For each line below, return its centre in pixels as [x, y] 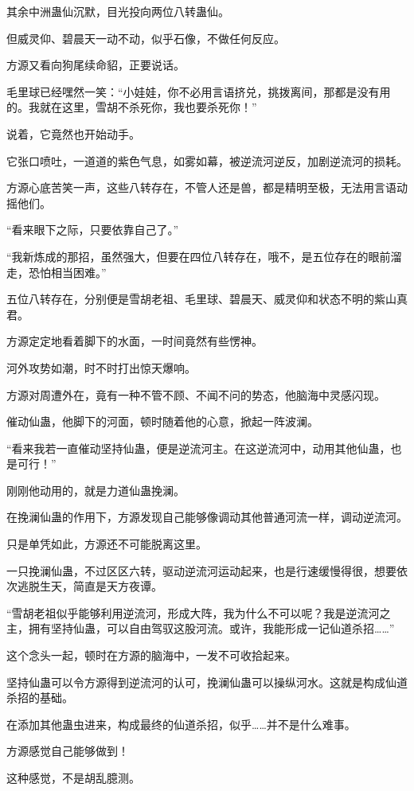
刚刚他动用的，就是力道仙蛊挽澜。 [96, 490]
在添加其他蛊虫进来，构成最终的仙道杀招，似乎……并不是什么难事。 [181, 724]
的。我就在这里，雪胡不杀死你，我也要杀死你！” [132, 107]
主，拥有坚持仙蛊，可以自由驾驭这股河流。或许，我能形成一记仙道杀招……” [201, 628]
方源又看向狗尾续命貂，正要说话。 [96, 65]
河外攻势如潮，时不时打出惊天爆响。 [101, 367]
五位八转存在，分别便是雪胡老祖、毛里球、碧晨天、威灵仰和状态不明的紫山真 [207, 299]
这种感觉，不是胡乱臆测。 [73, 777]
